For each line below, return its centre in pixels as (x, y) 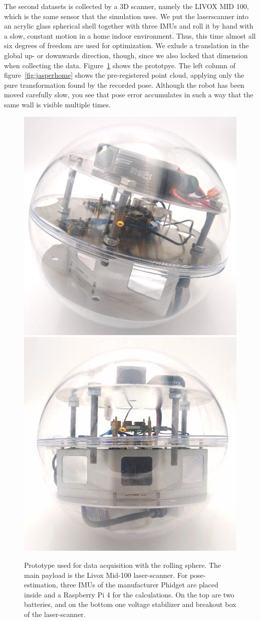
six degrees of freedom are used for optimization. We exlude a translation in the (126, 45)
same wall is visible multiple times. (57, 104)
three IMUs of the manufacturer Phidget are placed (139, 585)
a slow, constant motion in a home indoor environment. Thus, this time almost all (130, 35)
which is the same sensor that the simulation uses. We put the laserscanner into (126, 16)
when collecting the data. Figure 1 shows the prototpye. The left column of (120, 65)
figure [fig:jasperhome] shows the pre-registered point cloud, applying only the (124, 75)
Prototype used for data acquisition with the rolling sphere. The (123, 565)
